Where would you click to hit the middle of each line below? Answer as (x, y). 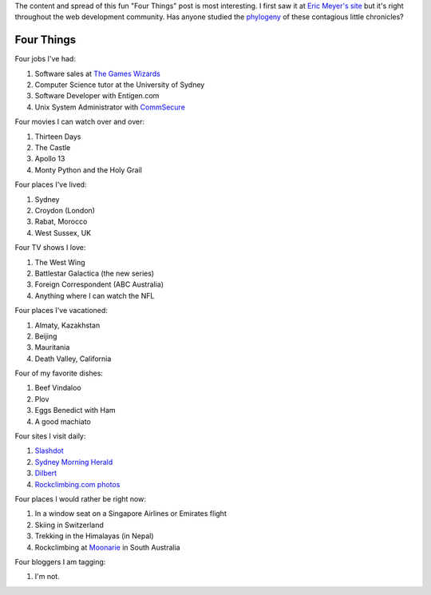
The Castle (53, 148)
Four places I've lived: (51, 184)
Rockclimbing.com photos (77, 484)
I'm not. (47, 577)
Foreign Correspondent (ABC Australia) (99, 284)
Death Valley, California (73, 359)
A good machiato (63, 421)
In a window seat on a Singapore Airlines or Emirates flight (130, 514)
